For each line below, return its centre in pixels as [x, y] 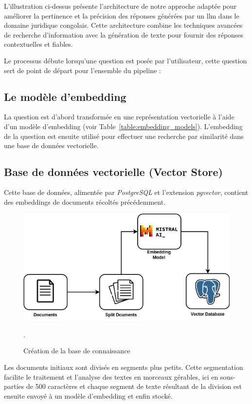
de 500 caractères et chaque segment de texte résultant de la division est [134, 386]
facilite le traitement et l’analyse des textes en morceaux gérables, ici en [111, 376]
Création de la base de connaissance [77, 351]
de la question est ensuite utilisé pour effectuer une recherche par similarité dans [124, 136]
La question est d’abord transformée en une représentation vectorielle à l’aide [119, 117]
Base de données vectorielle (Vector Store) [113, 172]
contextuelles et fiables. [38, 44]
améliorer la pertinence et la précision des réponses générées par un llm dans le [122, 15]
